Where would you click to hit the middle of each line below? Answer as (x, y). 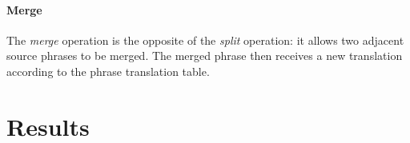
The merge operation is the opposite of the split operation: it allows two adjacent (205, 40)
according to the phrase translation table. (108, 71)
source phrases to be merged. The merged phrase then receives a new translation (205, 56)
